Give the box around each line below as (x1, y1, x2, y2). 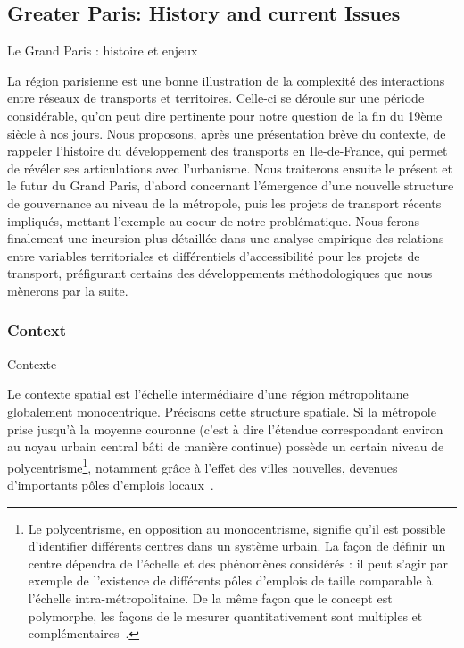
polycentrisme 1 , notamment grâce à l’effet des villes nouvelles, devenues (7, 455, 398, 476)
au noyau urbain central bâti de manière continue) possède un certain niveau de (7, 437, 444, 456)
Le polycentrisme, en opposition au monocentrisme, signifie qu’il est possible (28, 518, 446, 537)
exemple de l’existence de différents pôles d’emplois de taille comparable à (28, 571, 433, 590)
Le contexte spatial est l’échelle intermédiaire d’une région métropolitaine (7, 384, 409, 403)
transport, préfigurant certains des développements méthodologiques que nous (7, 264, 433, 282)
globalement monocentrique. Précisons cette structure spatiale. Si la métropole (7, 401, 436, 420)
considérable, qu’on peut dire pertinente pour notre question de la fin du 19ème (7, 105, 443, 124)
